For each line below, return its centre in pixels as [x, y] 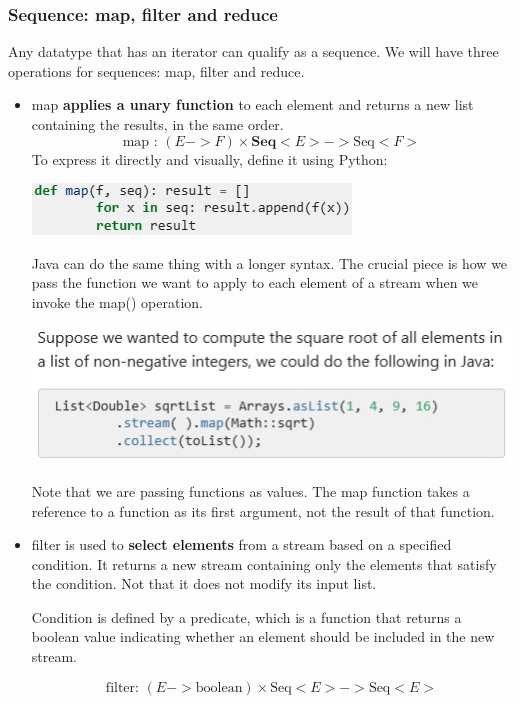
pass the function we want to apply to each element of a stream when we [255, 282]
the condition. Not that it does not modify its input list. [204, 583]
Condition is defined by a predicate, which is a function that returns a [246, 616]
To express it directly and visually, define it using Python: [209, 158]
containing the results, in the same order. [157, 124]
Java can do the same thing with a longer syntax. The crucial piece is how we [269, 262]
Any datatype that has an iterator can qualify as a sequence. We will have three [253, 51]
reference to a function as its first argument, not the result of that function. [263, 510]
